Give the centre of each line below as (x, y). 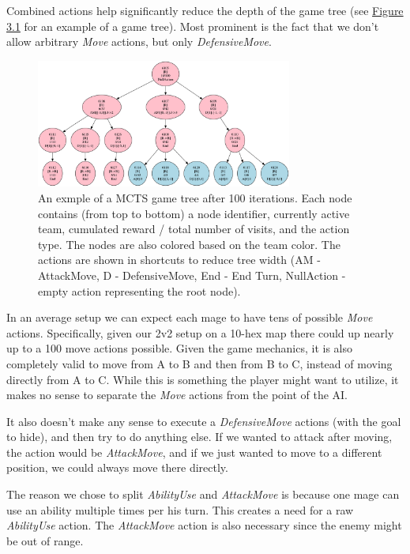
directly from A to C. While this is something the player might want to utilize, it (203, 379)
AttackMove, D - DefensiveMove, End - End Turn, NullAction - (192, 275)
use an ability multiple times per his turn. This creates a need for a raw (180, 509)
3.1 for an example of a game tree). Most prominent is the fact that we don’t (193, 26)
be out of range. (45, 540)
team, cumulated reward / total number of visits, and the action (194, 229)
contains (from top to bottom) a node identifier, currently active (194, 213)
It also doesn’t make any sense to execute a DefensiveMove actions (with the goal (204, 421)
